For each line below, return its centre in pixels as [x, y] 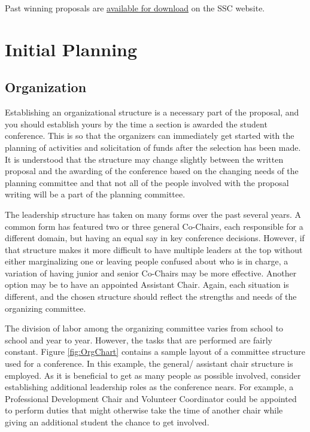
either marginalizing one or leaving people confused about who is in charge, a [147, 261]
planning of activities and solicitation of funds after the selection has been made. [153, 147]
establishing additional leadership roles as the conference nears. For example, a [149, 387]
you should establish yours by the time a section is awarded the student [136, 124]
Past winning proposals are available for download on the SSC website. [135, 8]
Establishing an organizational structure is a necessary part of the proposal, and [152, 112]
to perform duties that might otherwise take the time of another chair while [144, 410]
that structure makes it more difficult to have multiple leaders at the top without [154, 249]
